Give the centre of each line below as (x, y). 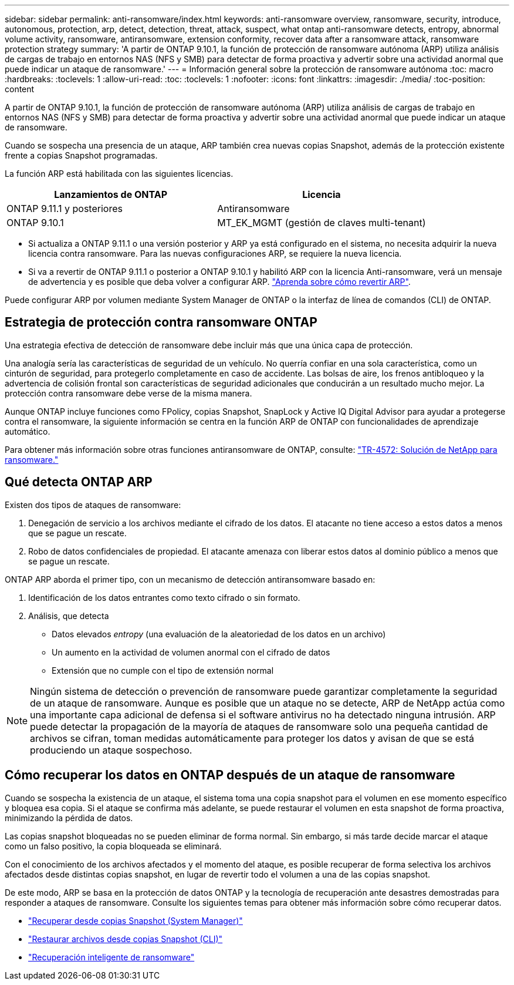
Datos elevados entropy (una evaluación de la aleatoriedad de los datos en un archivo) (219, 634)
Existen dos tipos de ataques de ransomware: (93, 505)
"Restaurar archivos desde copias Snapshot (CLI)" (126, 939)
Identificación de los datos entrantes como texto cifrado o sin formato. (164, 597)
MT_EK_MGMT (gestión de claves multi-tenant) (322, 223)
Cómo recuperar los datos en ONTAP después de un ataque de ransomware (230, 775)
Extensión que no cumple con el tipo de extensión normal (163, 670)
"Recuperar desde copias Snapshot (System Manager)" (136, 920)
